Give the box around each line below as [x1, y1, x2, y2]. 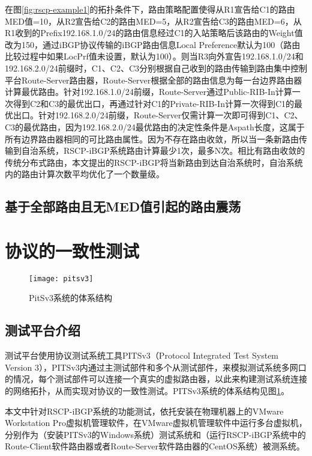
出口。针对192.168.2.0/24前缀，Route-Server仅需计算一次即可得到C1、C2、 [13, 109, 303, 121]
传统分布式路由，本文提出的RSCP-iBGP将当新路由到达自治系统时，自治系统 [5, 156, 303, 168]
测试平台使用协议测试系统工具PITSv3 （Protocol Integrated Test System [5, 349, 279, 362]
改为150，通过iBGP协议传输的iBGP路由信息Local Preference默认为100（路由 [5, 38, 301, 50]
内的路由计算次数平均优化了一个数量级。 [5, 168, 164, 180]
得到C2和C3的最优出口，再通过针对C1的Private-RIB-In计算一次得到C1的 [13, 97, 295, 109]
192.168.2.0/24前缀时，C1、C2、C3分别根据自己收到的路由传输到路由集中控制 [5, 61, 307, 74]
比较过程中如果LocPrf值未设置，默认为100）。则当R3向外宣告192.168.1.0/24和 [5, 50, 304, 62]
